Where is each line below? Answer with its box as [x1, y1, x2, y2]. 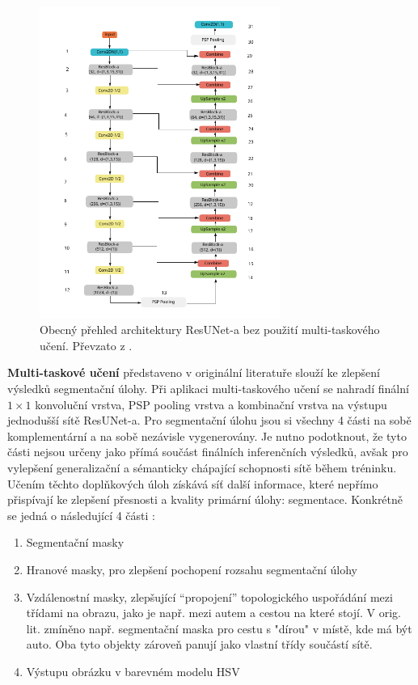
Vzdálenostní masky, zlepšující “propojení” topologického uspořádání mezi [26, 588, 393, 605]
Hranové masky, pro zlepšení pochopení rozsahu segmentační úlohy [26, 560, 357, 577]
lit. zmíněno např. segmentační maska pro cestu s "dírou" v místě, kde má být [26, 619, 412, 636]
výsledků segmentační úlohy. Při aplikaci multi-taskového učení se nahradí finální [7, 380, 409, 397]
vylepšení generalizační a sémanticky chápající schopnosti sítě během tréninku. [7, 459, 397, 476]
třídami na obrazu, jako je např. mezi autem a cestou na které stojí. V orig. [26, 604, 401, 621]
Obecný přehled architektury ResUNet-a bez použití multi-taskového [40, 321, 380, 338]
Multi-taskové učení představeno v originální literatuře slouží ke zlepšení [7, 364, 380, 381]
